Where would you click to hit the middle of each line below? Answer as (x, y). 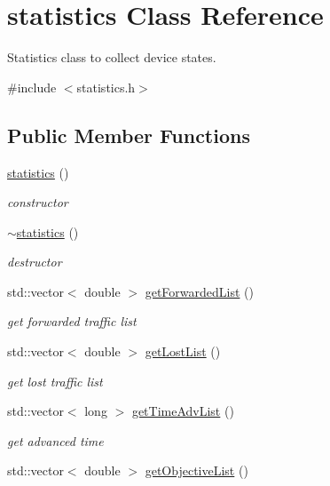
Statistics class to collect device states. (112, 57)
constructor (38, 202)
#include (32, 87)
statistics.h (106, 87)
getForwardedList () (199, 291)
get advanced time (55, 440)
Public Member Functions (129, 135)
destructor (35, 262)
